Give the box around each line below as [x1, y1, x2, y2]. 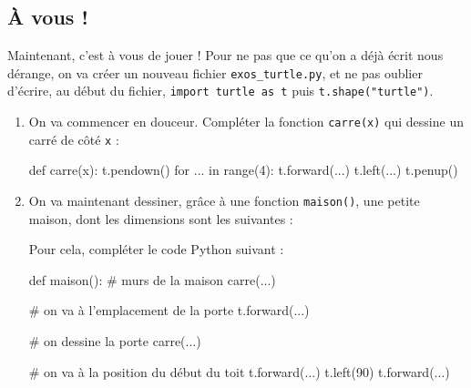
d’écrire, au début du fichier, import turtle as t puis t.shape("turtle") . [7, 81, 434, 100]
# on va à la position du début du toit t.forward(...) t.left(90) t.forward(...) [28, 362, 450, 381]
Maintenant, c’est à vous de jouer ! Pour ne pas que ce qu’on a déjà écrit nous [7, 46, 444, 65]
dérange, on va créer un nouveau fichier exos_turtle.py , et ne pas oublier [7, 63, 423, 82]
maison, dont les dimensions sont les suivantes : [28, 209, 293, 228]
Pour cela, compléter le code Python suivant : [28, 240, 284, 259]
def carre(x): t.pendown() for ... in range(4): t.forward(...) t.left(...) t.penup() [28, 160, 458, 179]
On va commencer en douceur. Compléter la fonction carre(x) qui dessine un [28, 112, 464, 131]
